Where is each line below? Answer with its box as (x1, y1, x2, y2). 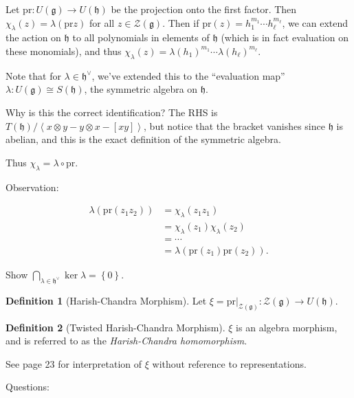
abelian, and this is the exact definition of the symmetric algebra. (5, 132, 281, 146)
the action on (5, 30, 61, 45)
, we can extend (282, 15, 349, 30)
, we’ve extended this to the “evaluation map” (91, 68, 285, 82)
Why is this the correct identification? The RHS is (5, 104, 218, 119)
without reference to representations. (152, 356, 307, 371)
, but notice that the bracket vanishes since (144, 118, 325, 133)
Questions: (5, 379, 49, 394)
